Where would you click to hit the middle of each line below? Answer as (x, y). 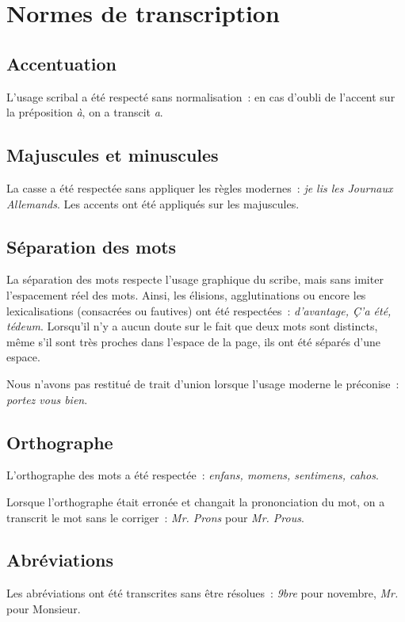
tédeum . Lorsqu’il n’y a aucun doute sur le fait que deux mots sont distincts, (192, 326)
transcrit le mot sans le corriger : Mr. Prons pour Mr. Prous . (155, 517)
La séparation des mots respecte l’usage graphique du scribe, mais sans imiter (195, 279)
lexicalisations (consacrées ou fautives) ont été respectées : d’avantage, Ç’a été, (199, 310)
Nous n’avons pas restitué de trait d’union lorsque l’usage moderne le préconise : (203, 383)
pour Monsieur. (44, 608)
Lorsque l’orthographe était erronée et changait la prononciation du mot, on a (196, 501)
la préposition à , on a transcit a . (85, 112)
